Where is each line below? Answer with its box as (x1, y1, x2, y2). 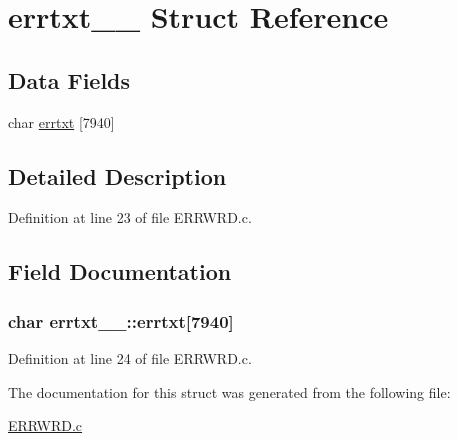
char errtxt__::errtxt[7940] (8, 308, 234, 333)
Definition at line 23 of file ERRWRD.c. (8, 207, 252, 228)
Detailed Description (8, 160, 227, 191)
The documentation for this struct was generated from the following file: (8, 381, 451, 402)
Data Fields (8, 64, 131, 95)
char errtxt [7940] (8, 111, 115, 132)
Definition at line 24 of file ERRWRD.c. (8, 347, 252, 368)
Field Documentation (8, 256, 232, 287)
